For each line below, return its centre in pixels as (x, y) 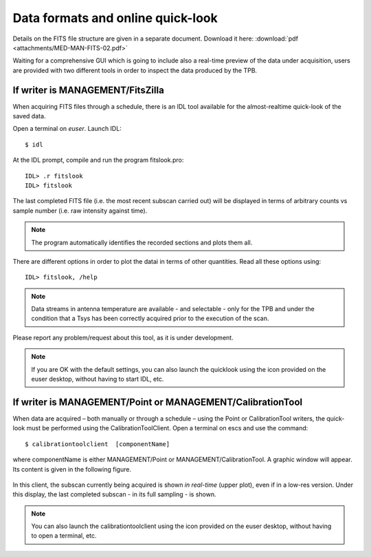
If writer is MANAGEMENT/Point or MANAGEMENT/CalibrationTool (157, 402)
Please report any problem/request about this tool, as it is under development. (123, 337)
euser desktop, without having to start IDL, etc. (98, 379)
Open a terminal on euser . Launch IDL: (67, 129)
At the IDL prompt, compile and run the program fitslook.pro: (98, 160)
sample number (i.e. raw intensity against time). (80, 211)
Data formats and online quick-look (115, 18)
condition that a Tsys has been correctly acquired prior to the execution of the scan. (150, 318)
